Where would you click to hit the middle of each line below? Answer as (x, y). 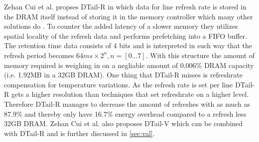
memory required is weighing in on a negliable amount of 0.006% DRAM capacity (129, 65)
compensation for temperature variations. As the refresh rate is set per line (119, 84)
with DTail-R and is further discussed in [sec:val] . (79, 133)
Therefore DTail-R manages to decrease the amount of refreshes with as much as (127, 104)
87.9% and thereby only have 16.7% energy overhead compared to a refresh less (125, 113)
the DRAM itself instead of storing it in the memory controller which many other (129, 16)
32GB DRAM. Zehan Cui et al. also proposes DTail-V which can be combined (124, 123)
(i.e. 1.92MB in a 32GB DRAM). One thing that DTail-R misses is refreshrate (123, 75)
